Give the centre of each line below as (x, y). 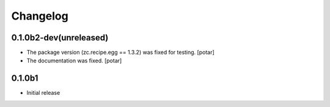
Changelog (40, 16)
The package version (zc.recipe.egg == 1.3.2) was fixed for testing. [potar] (121, 53)
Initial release (43, 93)
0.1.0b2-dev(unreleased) (60, 38)
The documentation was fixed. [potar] (74, 61)
